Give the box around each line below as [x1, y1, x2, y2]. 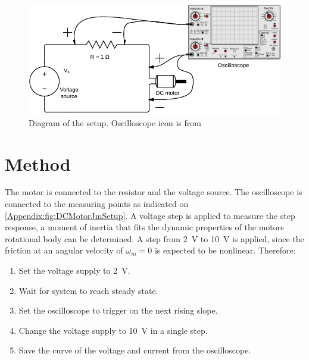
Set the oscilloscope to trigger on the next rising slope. [18, 304, 218, 317]
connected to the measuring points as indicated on [5, 198, 189, 210]
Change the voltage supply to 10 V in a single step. [18, 324, 208, 336]
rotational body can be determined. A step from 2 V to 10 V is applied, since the [5, 232, 304, 245]
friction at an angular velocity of [5, 244, 123, 256]
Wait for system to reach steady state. [18, 284, 158, 296]
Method [5, 151, 71, 176]
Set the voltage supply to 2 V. [18, 264, 130, 277]
